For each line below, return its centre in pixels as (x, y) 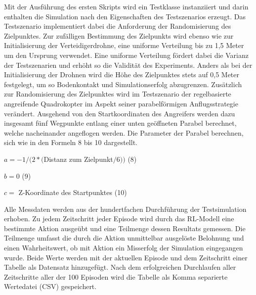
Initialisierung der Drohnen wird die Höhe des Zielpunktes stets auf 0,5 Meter (122, 74)
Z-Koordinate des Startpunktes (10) (73, 192)
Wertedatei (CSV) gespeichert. (50, 286)
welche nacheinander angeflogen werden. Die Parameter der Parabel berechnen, (124, 132)
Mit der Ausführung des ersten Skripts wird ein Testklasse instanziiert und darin (126, 6)
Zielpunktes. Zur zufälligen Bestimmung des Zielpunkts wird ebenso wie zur (119, 35)
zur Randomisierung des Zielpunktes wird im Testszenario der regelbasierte (118, 94)
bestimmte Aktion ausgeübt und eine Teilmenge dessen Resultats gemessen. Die (125, 228)
